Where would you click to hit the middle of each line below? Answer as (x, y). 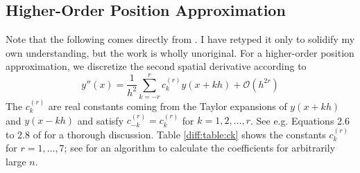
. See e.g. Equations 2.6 (300, 120)
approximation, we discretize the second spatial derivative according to (156, 66)
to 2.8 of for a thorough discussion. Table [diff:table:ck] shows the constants (166, 134)
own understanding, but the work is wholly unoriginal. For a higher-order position (180, 52)
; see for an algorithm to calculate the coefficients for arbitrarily (200, 148)
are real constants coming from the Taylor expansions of (168, 106)
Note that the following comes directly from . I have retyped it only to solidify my (180, 39)
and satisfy (101, 120)
